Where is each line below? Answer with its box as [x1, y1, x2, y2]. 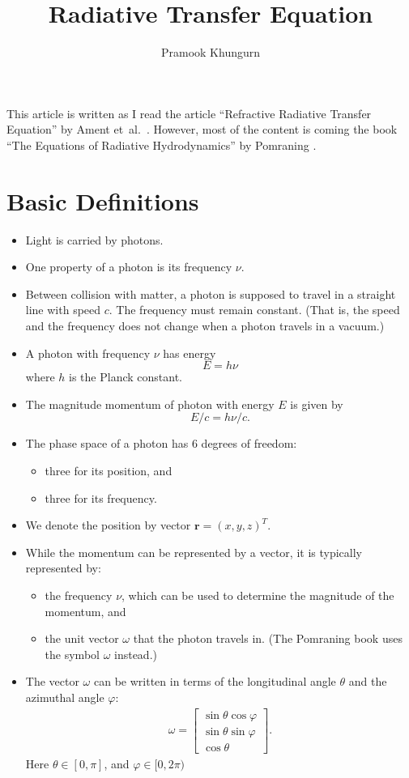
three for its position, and [45, 461, 173, 478]
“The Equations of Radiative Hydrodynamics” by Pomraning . [6, 136, 317, 153]
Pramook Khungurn [160, 44, 261, 61]
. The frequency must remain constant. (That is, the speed [109, 301, 400, 318]
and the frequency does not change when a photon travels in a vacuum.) [25, 317, 385, 334]
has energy [163, 344, 216, 361]
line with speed [25, 301, 101, 318]
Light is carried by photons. [25, 231, 164, 248]
